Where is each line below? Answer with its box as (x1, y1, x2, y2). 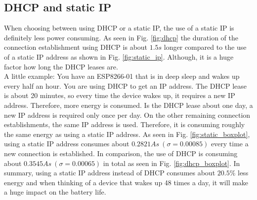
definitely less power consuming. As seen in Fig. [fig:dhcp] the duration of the (4, 32, 238, 42)
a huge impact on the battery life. (4, 187, 106, 197)
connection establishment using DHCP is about (4, 42, 148, 52)
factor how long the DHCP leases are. (4, 61, 118, 71)
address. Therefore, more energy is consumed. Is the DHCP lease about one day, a (4, 100, 253, 110)
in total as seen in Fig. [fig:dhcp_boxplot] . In (103, 158, 240, 168)
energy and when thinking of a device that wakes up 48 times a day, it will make (4, 177, 249, 187)
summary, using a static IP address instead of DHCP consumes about (4, 167, 215, 178)
